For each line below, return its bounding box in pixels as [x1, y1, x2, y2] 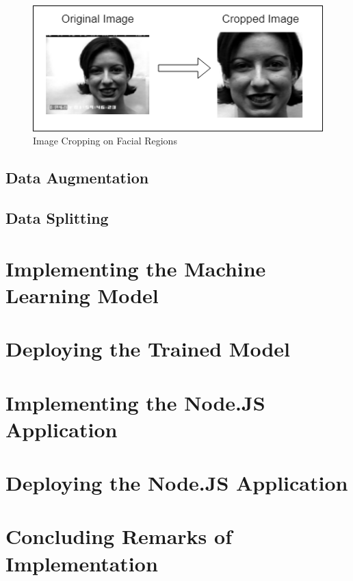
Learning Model [5, 281, 159, 309]
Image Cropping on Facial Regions [33, 133, 177, 148]
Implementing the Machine [5, 254, 266, 282]
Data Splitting [5, 207, 109, 228]
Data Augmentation [5, 167, 149, 188]
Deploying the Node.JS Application [5, 469, 348, 497]
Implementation [5, 549, 158, 577]
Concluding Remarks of [5, 522, 232, 550]
